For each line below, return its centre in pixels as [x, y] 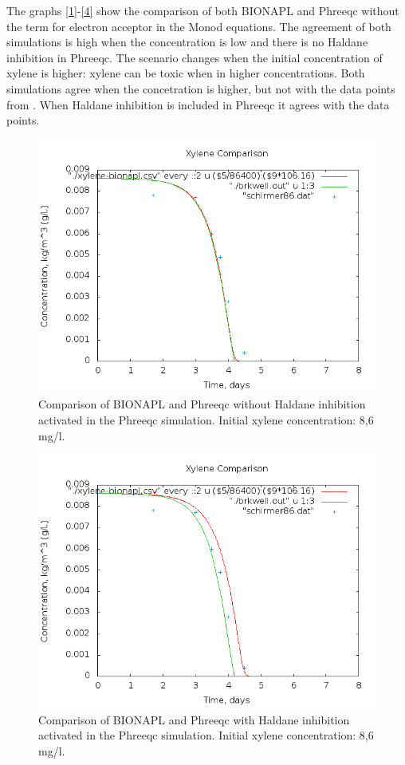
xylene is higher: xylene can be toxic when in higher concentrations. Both [186, 73]
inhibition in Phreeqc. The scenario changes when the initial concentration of [195, 57]
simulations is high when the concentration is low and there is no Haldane [187, 42]
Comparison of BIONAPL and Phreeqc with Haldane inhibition [194, 719]
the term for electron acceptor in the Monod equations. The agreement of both [199, 26]
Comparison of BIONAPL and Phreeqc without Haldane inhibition [202, 404]
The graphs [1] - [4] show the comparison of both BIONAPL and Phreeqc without [203, 10]
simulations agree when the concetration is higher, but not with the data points [201, 88]
